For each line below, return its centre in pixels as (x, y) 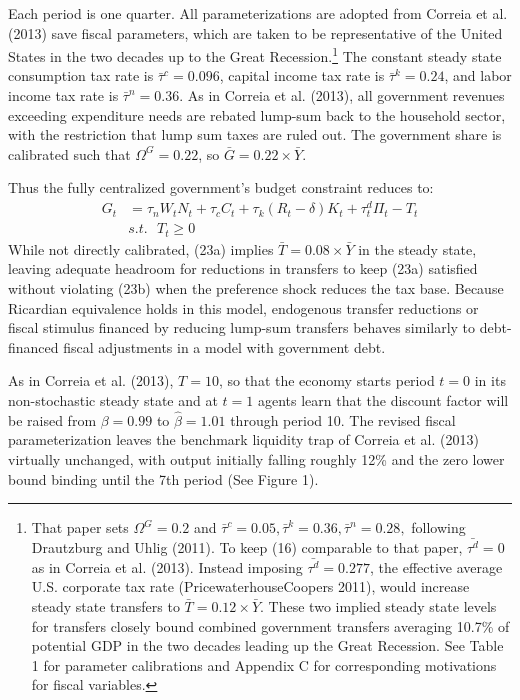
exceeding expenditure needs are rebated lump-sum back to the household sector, (257, 114)
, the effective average (436, 566)
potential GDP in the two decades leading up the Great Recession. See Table (267, 645)
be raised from (52, 419)
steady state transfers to (105, 606)
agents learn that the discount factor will (383, 399)
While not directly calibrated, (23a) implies (141, 248)
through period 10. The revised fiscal (343, 419)
